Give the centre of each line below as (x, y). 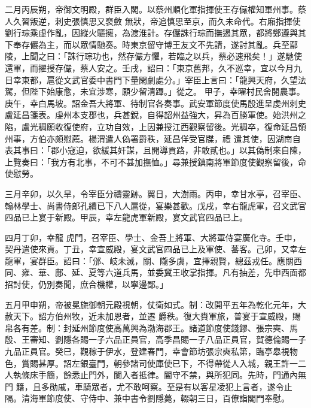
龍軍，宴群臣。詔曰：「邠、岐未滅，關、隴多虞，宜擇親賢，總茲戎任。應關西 (153, 260)
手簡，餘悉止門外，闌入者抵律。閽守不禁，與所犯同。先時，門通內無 (172, 375)
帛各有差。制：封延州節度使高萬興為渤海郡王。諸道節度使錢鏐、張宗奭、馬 (151, 327)
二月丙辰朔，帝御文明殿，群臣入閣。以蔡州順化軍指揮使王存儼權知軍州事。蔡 (155, 9)
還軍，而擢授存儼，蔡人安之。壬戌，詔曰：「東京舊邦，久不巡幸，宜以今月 (149, 67)
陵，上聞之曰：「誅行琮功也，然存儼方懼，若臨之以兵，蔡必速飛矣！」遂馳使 (153, 56)
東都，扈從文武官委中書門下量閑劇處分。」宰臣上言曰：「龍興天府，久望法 (164, 79)
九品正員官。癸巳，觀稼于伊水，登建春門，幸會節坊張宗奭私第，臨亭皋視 (147, 351)
